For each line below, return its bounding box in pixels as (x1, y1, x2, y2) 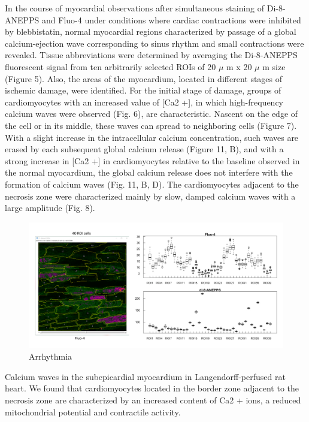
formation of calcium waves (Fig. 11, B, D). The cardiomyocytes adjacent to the (5, 177, 299, 190)
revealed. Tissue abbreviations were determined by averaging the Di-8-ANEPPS (5, 49, 298, 61)
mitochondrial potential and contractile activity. (5, 405, 181, 418)
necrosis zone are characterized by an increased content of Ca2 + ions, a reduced (5, 393, 301, 406)
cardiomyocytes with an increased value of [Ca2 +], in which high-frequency (5, 95, 283, 108)
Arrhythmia (29, 350, 72, 363)
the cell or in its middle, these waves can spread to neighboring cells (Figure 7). (5, 119, 297, 131)
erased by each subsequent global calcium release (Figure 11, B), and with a (5, 143, 284, 155)
